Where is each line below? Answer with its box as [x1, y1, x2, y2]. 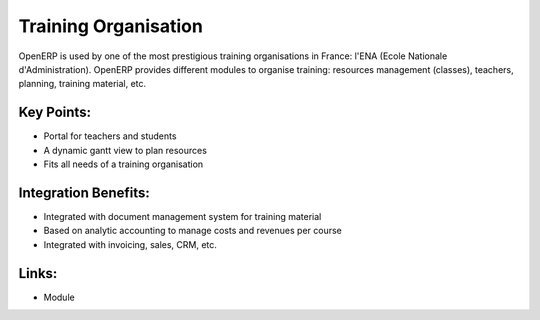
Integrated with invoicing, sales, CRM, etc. [43, 238, 217, 250]
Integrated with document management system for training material [43, 210, 322, 222]
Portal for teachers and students [43, 130, 177, 142]
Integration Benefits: [18, 184, 150, 201]
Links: [18, 265, 58, 282]
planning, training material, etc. [18, 78, 147, 90]
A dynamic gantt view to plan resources [43, 144, 207, 156]
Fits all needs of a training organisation [43, 158, 204, 170]
